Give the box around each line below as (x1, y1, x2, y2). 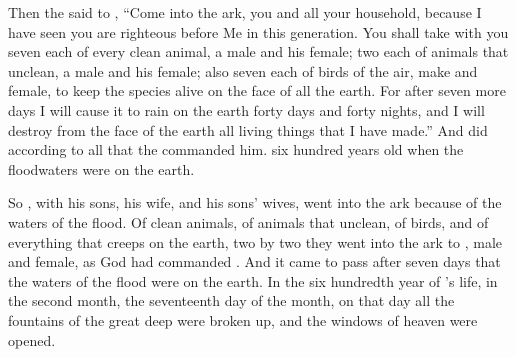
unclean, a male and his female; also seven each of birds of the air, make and (8, 60, 478, 81)
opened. (8, 329, 56, 350)
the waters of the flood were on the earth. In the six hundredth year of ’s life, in (8, 270, 498, 291)
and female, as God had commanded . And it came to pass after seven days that (8, 251, 501, 272)
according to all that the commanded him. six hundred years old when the (8, 139, 464, 160)
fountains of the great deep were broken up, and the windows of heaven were (8, 309, 478, 330)
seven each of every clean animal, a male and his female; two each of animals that (8, 41, 509, 62)
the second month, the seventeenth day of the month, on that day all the (8, 290, 455, 311)
